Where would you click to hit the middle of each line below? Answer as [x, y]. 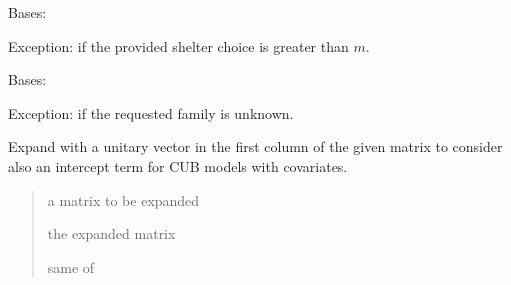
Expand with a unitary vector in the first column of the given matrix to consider [255, 146]
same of [71, 266]
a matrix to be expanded [123, 199]
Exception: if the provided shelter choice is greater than [178, 45]
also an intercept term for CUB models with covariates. [178, 165]
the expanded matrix [111, 233]
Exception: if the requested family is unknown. [151, 112]
